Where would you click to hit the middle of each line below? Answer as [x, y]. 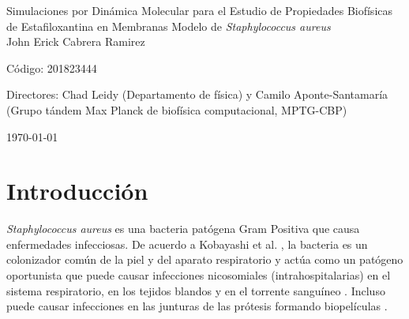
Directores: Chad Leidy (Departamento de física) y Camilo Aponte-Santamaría [197, 94]
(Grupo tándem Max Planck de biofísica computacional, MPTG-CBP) [177, 109]
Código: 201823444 [52, 68]
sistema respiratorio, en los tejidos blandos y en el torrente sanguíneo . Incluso [196, 290]
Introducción [77, 191]
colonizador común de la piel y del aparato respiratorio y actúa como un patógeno [205, 259]
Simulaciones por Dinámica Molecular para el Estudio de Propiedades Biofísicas [200, 10]
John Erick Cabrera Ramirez [76, 41]
